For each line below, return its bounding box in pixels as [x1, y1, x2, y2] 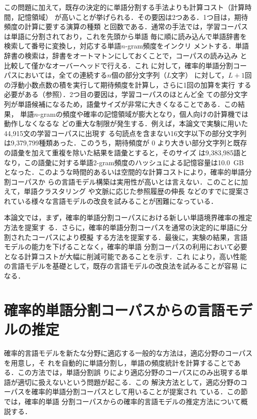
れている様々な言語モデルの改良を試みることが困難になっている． [4, 195, 218, 206]
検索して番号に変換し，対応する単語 [4, 41, 121, 51]
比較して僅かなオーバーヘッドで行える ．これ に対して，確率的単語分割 [4, 60, 233, 70]
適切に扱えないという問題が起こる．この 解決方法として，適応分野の [17, 376, 241, 387]
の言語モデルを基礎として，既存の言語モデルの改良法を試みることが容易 [4, 261, 238, 271]
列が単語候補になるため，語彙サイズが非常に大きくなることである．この [4, 98, 238, 109]
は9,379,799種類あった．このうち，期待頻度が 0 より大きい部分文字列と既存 [4, 138, 247, 148]
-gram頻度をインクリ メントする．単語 [125, 41, 249, 51]
